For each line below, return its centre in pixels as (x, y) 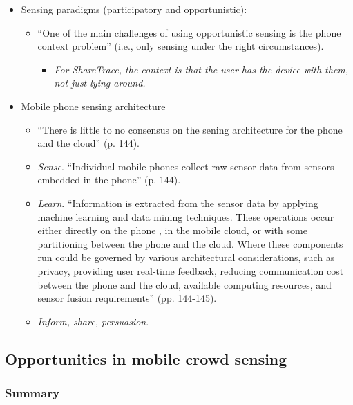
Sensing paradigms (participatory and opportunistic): (134, 9)
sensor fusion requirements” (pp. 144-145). (127, 298)
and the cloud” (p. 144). (88, 143)
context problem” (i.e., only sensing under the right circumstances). (181, 46)
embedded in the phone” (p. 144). (109, 180)
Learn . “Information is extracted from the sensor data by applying (178, 202)
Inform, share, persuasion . (93, 321)
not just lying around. (100, 83)
